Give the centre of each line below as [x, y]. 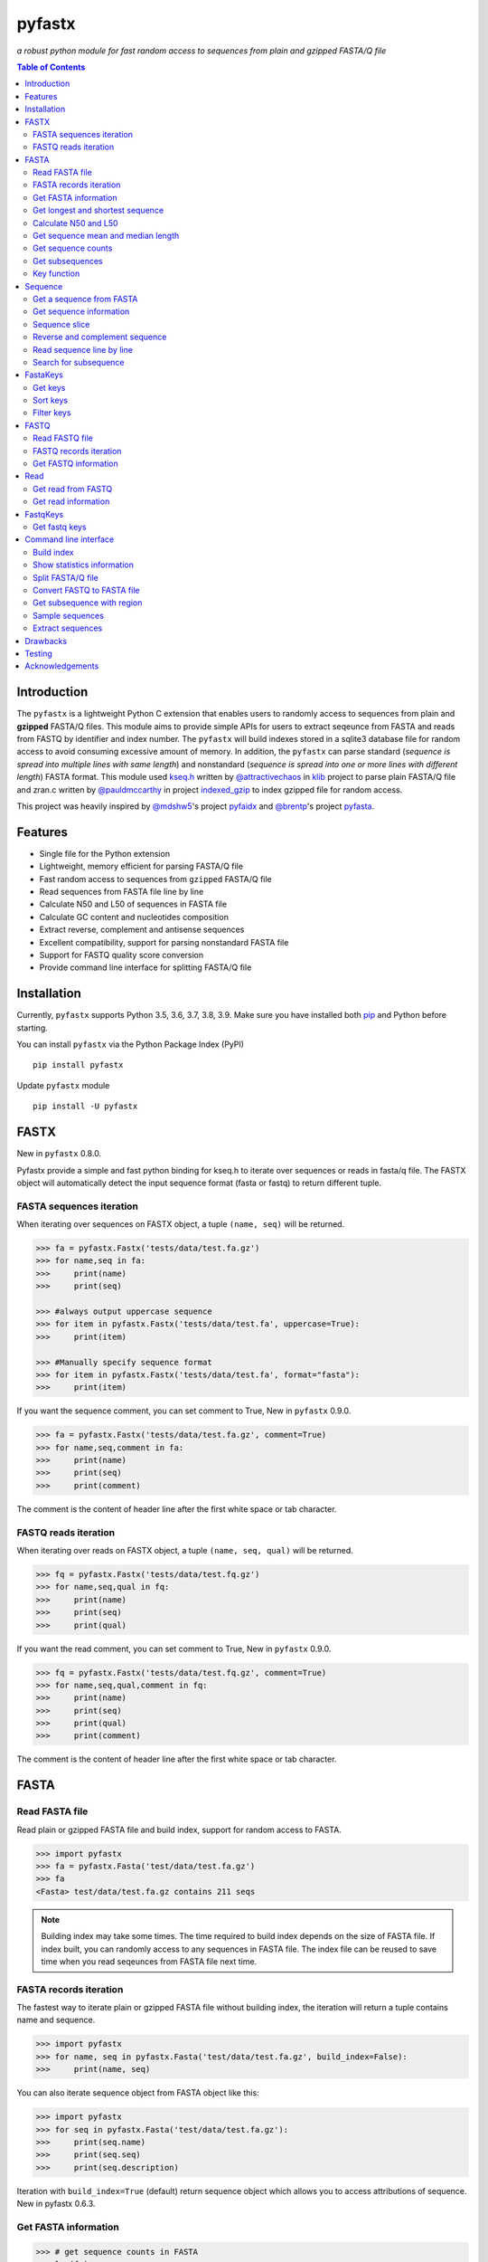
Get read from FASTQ [73, 489]
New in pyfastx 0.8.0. [59, 1154]
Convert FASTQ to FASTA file [86, 590]
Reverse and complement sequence [100, 337]
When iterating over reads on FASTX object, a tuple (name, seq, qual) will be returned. [185, 1550]
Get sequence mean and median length [106, 236]
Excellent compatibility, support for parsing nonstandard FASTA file [164, 942]
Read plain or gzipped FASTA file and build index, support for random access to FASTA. [179, 1830]
